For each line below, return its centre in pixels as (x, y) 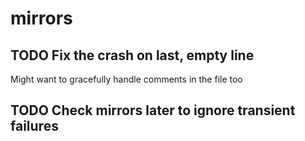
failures (34, 126)
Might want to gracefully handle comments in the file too (126, 79)
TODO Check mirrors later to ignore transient (153, 110)
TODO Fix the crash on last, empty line (132, 55)
